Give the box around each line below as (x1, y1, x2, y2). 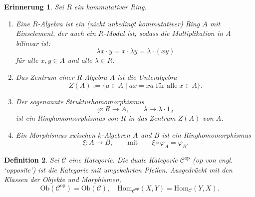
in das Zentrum (128, 113, 176, 123)
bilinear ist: (15, 37, 51, 48)
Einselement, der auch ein (15, 28, 96, 38)
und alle (67, 55, 92, 65)
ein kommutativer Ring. (74, 1, 147, 11)
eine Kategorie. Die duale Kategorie (68, 155, 178, 165)
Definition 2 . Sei (4, 155, 59, 165)
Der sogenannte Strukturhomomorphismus (15, 96, 144, 106)
